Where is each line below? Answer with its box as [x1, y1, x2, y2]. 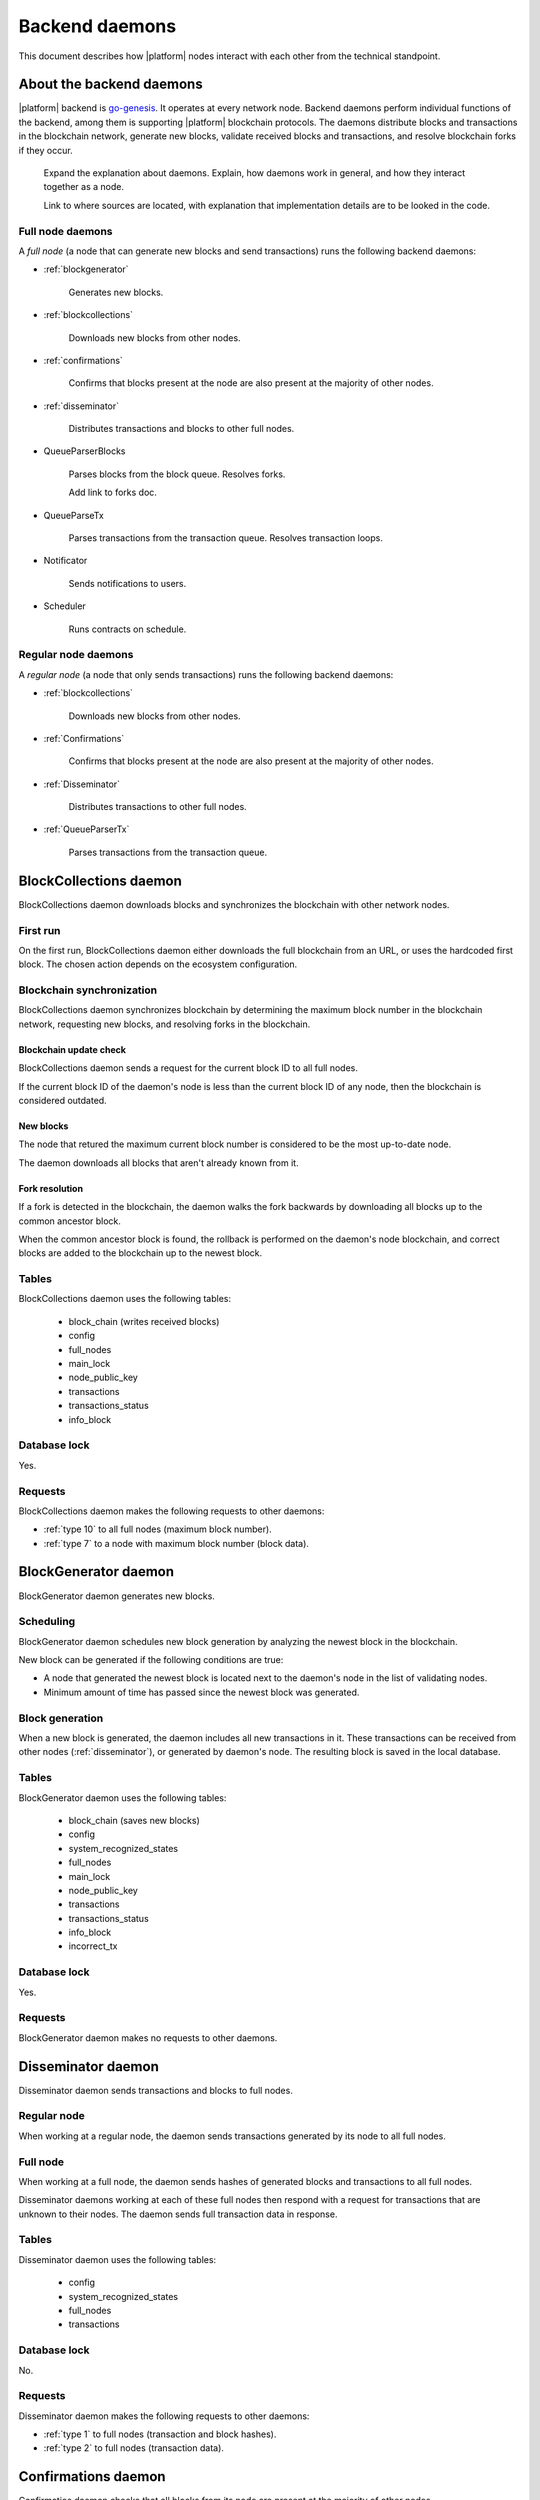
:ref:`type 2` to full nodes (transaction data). [43, 2442, 225, 2454]
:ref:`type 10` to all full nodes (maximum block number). [43, 1523, 272, 1535]
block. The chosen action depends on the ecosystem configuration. [18, 958, 298, 970]
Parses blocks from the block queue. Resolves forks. [68, 468, 286, 480]
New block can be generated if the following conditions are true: [18, 1654, 284, 1666]
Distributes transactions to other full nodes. [68, 801, 247, 813]
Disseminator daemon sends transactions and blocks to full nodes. [18, 2084, 294, 2096]
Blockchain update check [18, 1043, 127, 1055]
